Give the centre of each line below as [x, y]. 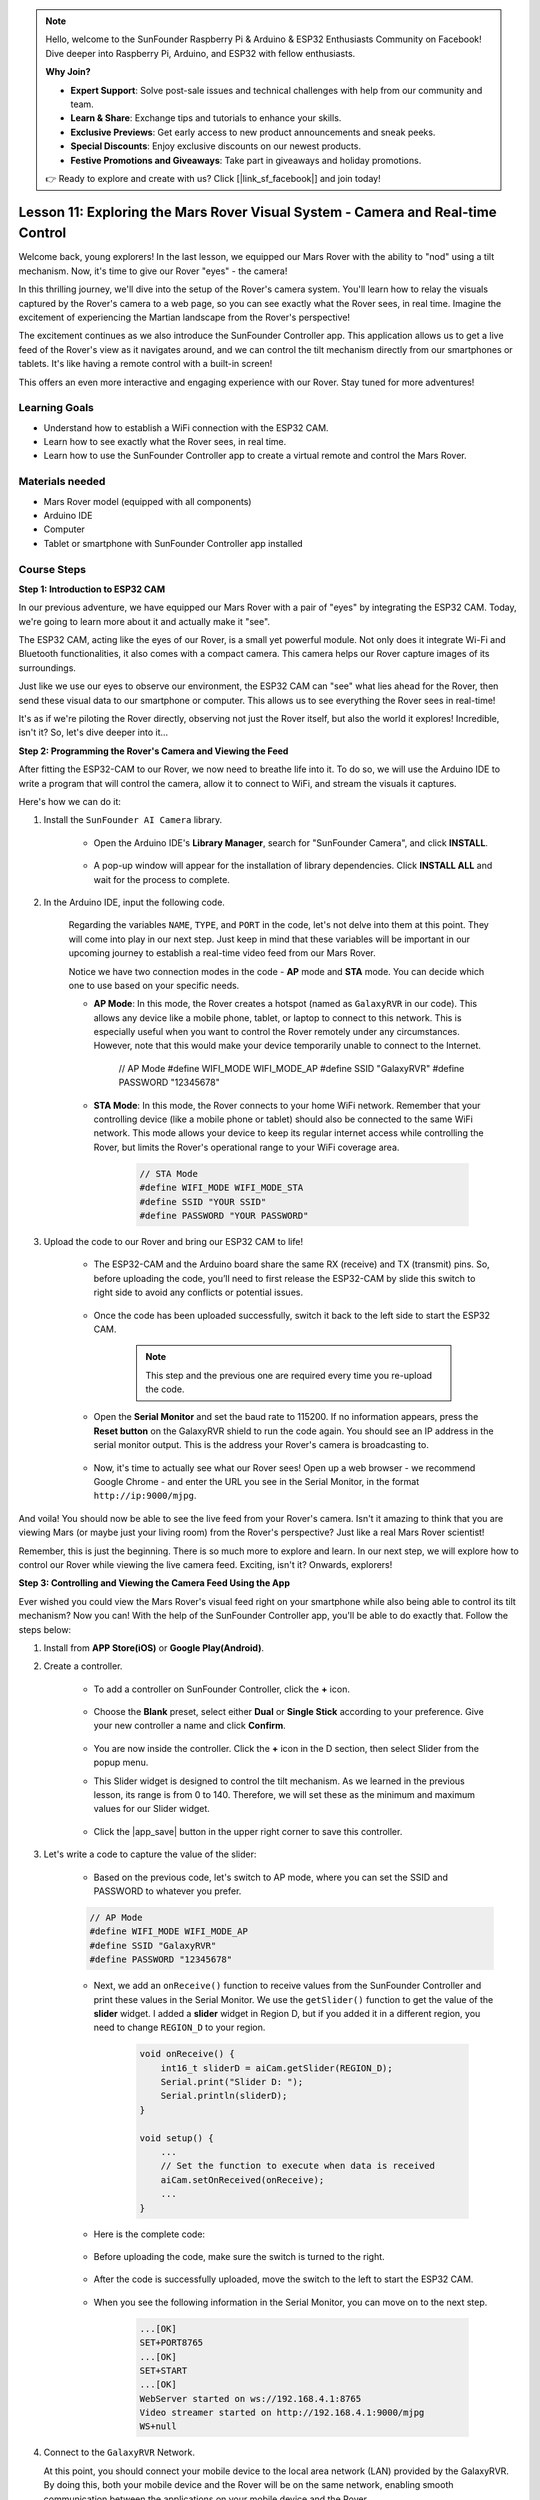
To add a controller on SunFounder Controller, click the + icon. [221, 1689]
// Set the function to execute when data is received [297, 2166]
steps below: [45, 1629]
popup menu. [121, 1762]
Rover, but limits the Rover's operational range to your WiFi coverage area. [246, 1147]
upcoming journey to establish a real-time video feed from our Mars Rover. [222, 953]
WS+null [158, 2426]
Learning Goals [56, 408]
